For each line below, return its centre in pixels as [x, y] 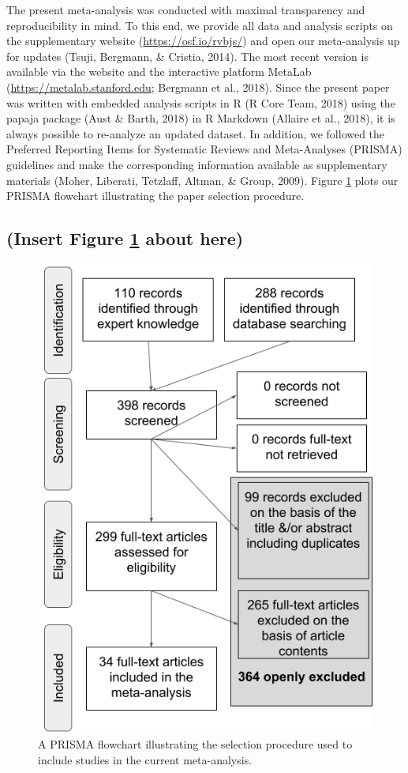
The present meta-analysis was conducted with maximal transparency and [186, 9]
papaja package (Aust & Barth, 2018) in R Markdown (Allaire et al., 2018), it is [201, 118]
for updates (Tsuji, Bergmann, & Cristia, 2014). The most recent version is [187, 56]
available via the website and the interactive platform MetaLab [159, 72]
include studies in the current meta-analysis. [145, 759]
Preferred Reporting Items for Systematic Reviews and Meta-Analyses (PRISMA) [204, 149]
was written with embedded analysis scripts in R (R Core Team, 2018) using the [201, 102]
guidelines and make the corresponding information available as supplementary [197, 164]
